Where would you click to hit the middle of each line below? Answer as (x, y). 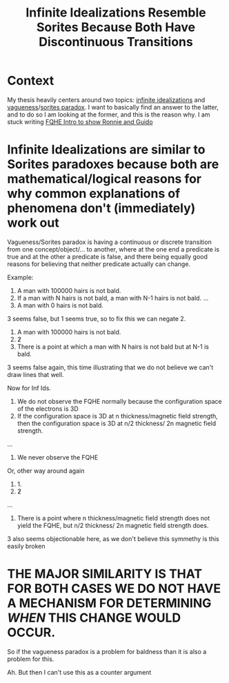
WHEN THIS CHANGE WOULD (94, 618)
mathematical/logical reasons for (104, 179)
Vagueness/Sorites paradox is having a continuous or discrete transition (109, 242)
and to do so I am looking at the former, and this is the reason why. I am (109, 114)
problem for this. (31, 659)
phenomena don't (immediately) (101, 208)
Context (31, 81)
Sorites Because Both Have (116, 27)
